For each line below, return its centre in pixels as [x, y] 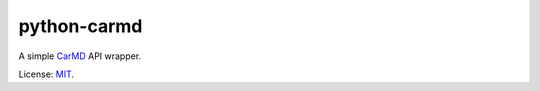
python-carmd [80, 26]
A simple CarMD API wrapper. [80, 56]
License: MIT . [46, 74]
